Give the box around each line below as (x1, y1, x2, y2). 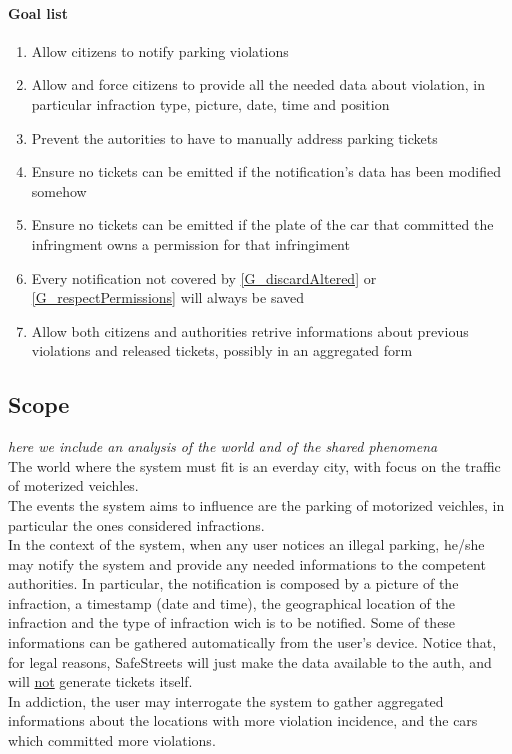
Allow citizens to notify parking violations (31, 40, 289, 61)
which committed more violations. (8, 730, 216, 751)
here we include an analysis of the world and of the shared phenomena (8, 436, 438, 457)
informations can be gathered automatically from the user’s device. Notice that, (8, 632, 497, 653)
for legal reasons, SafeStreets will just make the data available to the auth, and (8, 651, 492, 672)
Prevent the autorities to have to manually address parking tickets (31, 127, 438, 148)
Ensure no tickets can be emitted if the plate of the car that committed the (31, 214, 494, 235)
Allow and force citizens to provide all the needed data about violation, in (31, 74, 486, 95)
